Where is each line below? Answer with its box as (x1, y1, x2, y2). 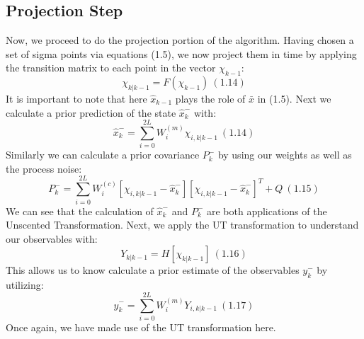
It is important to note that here (6, 91, 147, 105)
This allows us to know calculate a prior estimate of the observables (6, 263, 300, 277)
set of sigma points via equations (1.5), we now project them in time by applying (6, 46, 357, 61)
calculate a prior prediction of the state (6, 105, 176, 120)
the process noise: (6, 161, 82, 176)
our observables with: (6, 231, 98, 246)
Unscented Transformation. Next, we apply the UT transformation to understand (6, 217, 359, 232)
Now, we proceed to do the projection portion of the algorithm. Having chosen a (6, 33, 354, 47)
